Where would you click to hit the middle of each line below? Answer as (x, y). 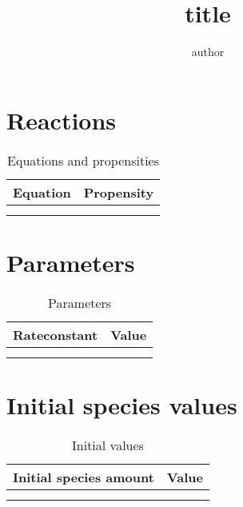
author (208, 52)
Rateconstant (56, 334)
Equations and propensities (84, 160)
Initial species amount (84, 477)
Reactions (62, 120)
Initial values (108, 445)
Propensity (119, 192)
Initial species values (122, 404)
